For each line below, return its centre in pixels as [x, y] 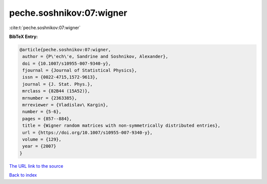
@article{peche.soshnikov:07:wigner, [65, 50]
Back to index [23, 175]
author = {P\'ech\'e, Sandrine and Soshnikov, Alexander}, [95, 56]
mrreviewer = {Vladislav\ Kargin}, [66, 105]
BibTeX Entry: [23, 37]
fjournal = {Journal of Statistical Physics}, [80, 71]
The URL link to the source [36, 166]
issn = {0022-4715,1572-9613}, [60, 77]
